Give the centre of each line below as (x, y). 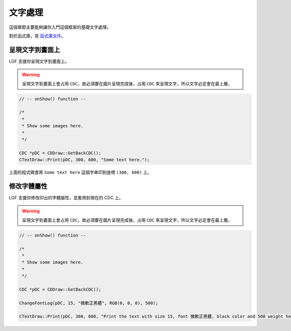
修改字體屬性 (28, 186)
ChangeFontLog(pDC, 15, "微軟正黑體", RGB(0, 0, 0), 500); (89, 303)
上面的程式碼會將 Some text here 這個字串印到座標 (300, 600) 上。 (81, 172)
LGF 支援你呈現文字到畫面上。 (39, 61)
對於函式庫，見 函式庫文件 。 (37, 36)
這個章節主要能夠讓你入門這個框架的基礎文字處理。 (60, 27)
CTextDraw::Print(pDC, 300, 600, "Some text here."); (84, 160)
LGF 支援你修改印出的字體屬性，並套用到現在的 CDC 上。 (66, 198)
